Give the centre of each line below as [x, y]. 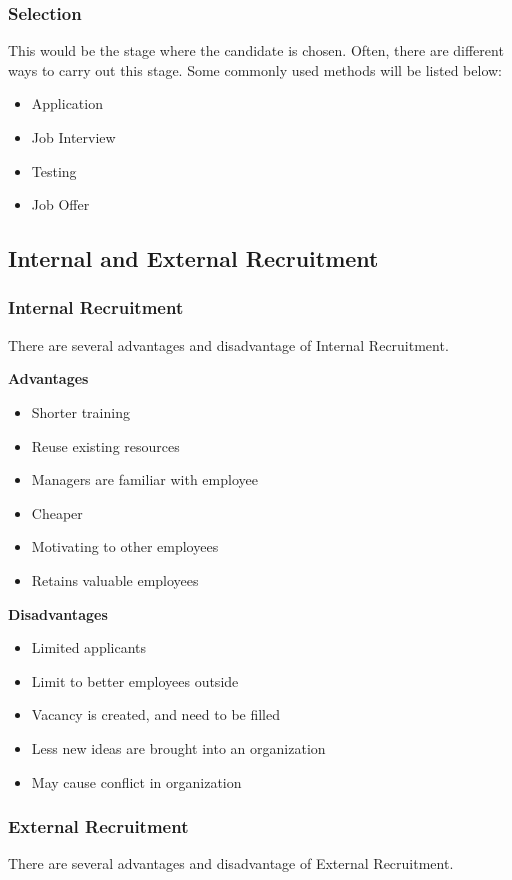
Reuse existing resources [105, 445]
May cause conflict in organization [136, 781]
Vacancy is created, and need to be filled [156, 714]
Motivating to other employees [125, 546]
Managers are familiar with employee [144, 479]
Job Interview [73, 137]
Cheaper [57, 512]
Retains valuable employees [115, 579]
